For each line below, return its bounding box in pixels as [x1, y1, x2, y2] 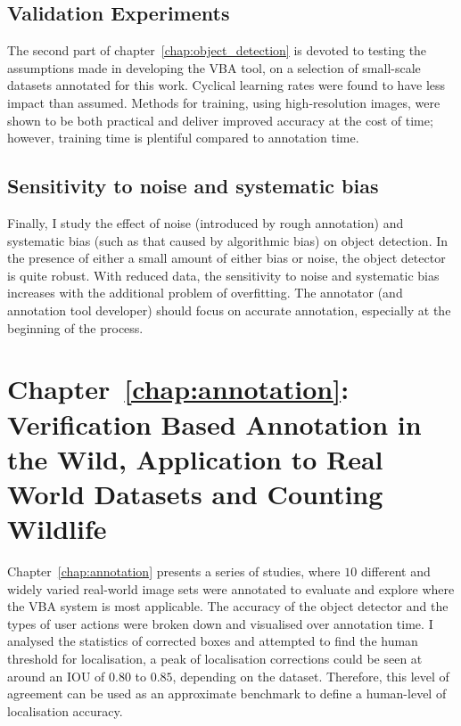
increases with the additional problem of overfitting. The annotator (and [7, 283, 403, 302]
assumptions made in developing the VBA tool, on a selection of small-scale [7, 58, 421, 77]
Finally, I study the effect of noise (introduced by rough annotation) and [7, 213, 404, 232]
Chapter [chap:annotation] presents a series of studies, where [7, 562, 341, 580]
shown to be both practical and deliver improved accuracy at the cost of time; [7, 110, 433, 129]
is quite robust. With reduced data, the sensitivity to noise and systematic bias [7, 265, 440, 284]
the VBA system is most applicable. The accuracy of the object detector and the [7, 597, 449, 616]
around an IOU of [7, 666, 105, 685]
